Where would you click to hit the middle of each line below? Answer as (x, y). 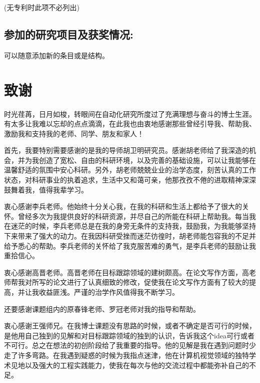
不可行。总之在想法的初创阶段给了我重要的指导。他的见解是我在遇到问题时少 (130, 345)
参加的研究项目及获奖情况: (69, 34)
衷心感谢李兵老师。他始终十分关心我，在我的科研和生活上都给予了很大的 (123, 206)
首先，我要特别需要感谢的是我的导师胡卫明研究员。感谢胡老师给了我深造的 (126, 150)
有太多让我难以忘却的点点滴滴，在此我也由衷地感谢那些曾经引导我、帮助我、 (130, 124)
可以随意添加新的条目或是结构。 (56, 55)
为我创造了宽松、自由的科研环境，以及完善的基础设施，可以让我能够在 (140, 160)
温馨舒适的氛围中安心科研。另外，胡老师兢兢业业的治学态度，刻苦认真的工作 (130, 170)
